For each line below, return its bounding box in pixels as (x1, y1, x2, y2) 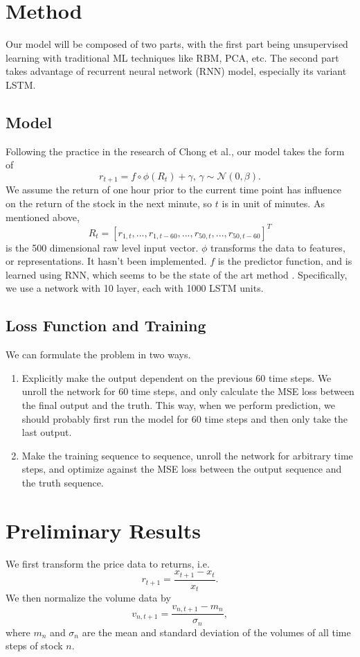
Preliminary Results (6, 516, 201, 544)
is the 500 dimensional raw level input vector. (6, 240, 199, 254)
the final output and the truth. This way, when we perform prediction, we (21, 397, 335, 412)
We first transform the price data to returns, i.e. (6, 556, 210, 570)
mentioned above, (6, 209, 80, 224)
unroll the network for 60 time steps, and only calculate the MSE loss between (21, 384, 354, 398)
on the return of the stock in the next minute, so (6, 195, 213, 210)
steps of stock (6, 638, 63, 653)
